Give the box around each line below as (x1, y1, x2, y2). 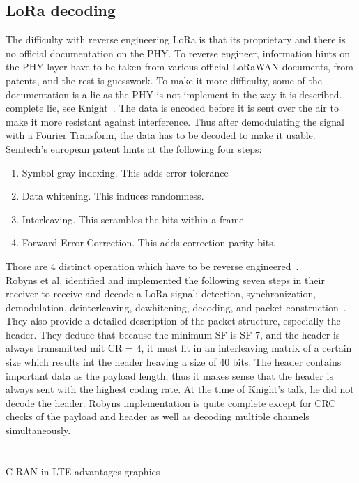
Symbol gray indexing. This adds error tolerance (22, 165, 229, 179)
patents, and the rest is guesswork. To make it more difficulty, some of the (6, 73, 322, 87)
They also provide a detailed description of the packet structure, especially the (6, 313, 341, 328)
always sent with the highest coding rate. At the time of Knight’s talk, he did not (6, 382, 354, 396)
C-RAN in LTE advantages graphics (6, 463, 160, 478)
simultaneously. (6, 423, 71, 438)
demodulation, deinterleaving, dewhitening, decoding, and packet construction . (6, 299, 346, 314)
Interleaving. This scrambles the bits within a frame (22, 211, 244, 226)
